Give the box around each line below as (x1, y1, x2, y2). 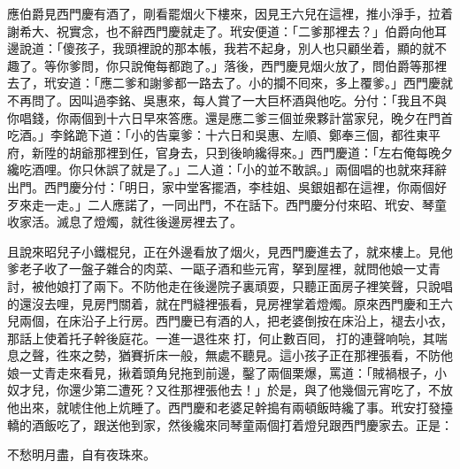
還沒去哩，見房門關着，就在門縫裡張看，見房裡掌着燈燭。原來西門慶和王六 (19, 294, 453, 312)
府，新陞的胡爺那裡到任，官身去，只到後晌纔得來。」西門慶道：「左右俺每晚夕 (7, 142, 453, 161)
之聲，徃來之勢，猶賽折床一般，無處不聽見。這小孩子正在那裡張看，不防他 (19, 346, 453, 365)
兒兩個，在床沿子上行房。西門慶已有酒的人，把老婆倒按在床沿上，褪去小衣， (7, 311, 453, 330)
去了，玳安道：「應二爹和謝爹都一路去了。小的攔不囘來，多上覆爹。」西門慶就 (7, 73, 453, 92)
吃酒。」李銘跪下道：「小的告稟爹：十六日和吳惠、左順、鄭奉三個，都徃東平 (7, 126, 441, 144)
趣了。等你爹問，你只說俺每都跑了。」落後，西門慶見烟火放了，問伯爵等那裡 (7, 56, 447, 74)
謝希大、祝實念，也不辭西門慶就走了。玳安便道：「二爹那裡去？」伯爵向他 (7, 21, 434, 40)
